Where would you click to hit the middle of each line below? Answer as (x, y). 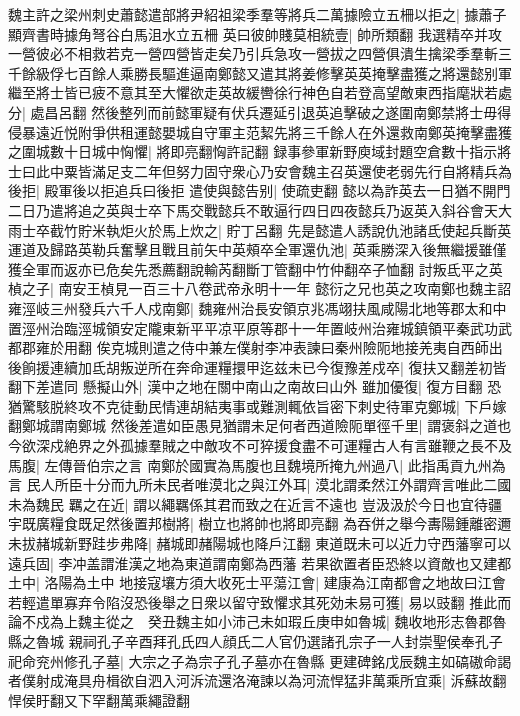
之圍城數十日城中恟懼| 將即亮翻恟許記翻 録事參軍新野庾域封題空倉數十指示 (253, 151)
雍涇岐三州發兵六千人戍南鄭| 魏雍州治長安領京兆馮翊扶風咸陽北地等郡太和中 (257, 307)
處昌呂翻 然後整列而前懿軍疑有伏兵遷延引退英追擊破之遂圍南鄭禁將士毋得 (271, 111)
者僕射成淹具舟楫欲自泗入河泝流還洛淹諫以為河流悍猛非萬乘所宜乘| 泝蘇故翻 (257, 680)
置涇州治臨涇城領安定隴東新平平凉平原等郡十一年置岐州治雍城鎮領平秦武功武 (260, 327)
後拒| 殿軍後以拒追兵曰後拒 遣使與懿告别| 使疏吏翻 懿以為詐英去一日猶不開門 (259, 190)
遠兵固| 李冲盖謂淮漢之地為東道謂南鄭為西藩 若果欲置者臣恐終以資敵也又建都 (260, 562)
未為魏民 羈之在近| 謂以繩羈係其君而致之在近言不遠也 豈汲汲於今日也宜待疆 (255, 503)
